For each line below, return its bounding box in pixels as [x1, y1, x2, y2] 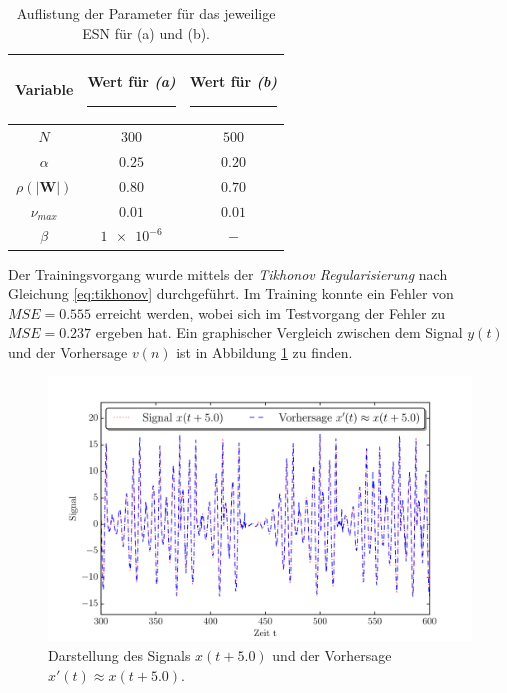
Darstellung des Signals [48, 645, 191, 666]
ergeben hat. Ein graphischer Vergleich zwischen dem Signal [95, 322, 463, 343]
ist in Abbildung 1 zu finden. [176, 341, 353, 362]
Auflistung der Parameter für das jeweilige [16, 3, 276, 23]
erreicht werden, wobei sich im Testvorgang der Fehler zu [95, 302, 446, 323]
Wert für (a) [87, 71, 176, 92]
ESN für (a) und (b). [82, 22, 211, 43]
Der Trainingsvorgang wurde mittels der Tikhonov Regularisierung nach [8, 263, 448, 284]
